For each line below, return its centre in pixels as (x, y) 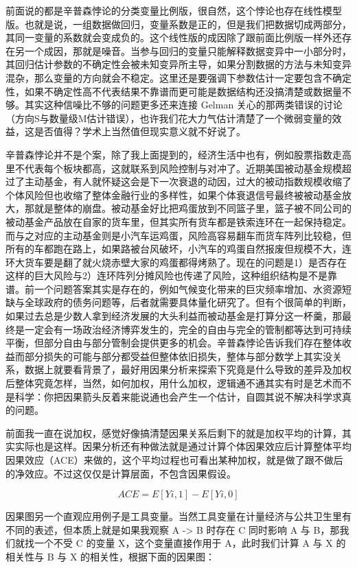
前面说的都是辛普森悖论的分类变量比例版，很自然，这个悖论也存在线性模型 (174, 10)
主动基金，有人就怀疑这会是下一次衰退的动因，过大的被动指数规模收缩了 (188, 181)
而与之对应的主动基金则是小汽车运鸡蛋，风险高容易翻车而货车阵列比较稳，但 (178, 235)
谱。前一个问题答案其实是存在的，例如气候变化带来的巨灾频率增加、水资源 (174, 288)
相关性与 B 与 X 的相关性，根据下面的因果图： (111, 556)
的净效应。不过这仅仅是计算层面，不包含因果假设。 (121, 473)
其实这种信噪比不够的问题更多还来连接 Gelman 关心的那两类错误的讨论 (183, 105)
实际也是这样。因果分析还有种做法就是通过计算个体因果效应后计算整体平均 (183, 446)
